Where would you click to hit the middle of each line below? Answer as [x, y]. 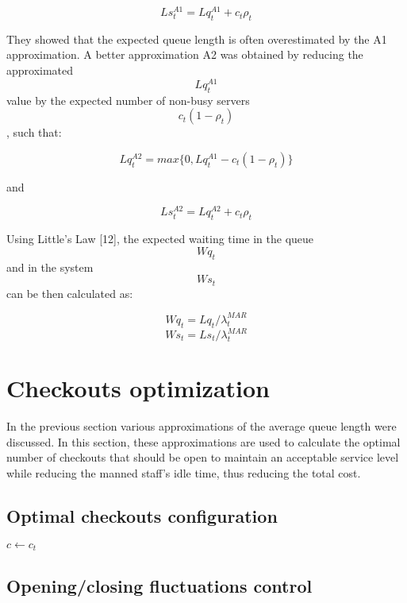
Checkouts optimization [138, 388]
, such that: [34, 132]
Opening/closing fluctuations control [159, 585]
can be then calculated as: [70, 293]
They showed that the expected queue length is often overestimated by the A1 [197, 39]
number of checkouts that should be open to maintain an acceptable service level [203, 457]
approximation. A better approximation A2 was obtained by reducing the [185, 54]
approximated [40, 70]
